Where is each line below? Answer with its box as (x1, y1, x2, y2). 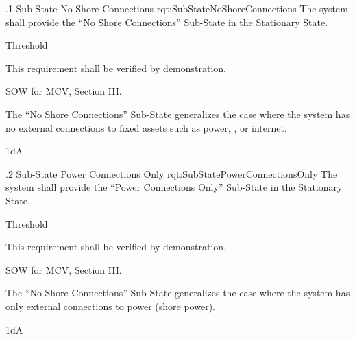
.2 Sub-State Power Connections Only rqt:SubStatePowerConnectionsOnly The (5, 166, 338, 180)
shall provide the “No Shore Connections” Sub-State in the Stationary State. (5, 14, 328, 29)
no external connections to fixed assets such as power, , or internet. (5, 120, 287, 135)
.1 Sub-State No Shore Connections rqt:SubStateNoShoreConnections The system (5, 1, 348, 15)
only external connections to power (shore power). (5, 299, 215, 313)
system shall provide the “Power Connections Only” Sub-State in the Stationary (5, 180, 343, 194)
